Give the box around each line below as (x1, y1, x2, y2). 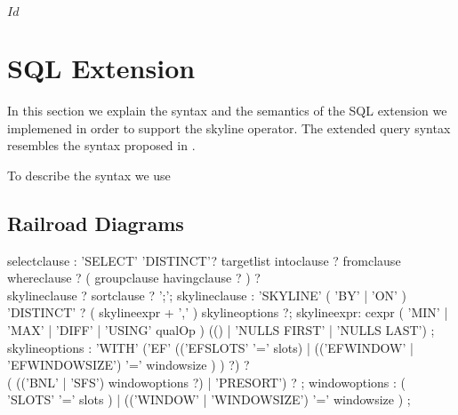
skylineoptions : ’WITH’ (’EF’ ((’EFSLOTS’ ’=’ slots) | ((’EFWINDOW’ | (7, 338, 414, 356)
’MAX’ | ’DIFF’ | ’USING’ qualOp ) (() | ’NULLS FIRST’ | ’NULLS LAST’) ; (7, 321, 435, 339)
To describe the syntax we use (7, 165, 171, 184)
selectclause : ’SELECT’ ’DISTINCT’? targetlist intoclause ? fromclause (7, 251, 401, 269)
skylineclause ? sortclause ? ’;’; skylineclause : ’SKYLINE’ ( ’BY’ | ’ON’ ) (7, 285, 407, 304)
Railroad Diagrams (7, 209, 184, 236)
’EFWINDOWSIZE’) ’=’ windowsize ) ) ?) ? (7, 355, 250, 374)
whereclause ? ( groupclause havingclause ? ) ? (7, 268, 261, 287)
